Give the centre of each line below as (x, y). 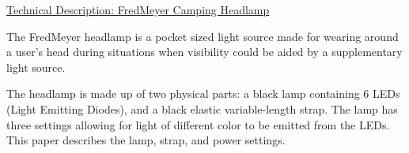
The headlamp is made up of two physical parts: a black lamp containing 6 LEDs (203, 93)
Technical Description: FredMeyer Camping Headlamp (138, 9)
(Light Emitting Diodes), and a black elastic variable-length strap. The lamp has (202, 108)
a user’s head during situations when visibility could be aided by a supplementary (204, 52)
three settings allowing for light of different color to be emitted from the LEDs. (198, 124)
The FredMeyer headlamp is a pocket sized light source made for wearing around (203, 36)
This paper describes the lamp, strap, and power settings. (146, 140)
